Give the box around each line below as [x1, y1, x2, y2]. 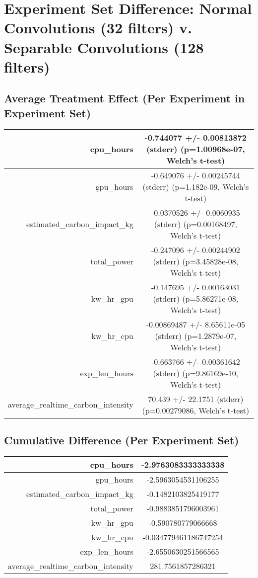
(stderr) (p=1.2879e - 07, [155, 330, 237, 341]
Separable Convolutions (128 [4, 37, 204, 57]
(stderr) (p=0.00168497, [154, 218, 237, 230]
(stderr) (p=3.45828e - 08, [153, 255, 239, 267]
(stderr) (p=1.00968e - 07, [146, 143, 245, 155]
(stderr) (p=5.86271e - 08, [153, 292, 239, 304]
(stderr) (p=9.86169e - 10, [153, 367, 239, 379]
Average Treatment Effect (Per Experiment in [4, 90, 245, 106]
